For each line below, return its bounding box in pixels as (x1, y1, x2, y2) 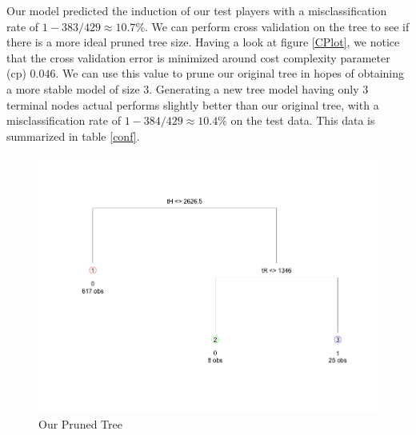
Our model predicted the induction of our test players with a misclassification (6, 2, 387, 18)
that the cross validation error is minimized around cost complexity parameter (6, 49, 390, 66)
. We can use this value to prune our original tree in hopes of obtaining (55, 65, 405, 82)
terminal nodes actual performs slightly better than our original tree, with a (6, 96, 379, 113)
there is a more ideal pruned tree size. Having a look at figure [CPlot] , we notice (6, 34, 400, 50)
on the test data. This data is (230, 112, 375, 129)
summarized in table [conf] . (6, 127, 140, 144)
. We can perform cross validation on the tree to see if (145, 18, 410, 34)
